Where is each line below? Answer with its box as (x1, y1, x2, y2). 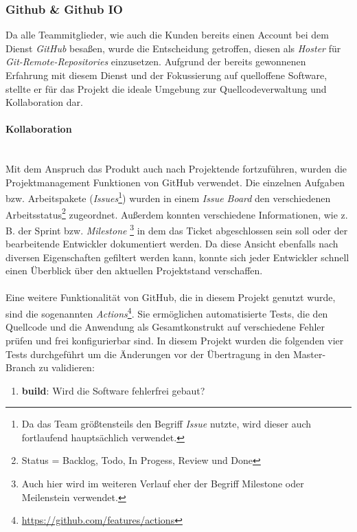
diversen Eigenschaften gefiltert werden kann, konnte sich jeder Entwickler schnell (5, 250, 349, 264)
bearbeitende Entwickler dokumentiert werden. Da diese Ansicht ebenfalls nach (5, 236, 338, 251)
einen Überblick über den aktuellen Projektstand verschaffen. (5, 263, 263, 278)
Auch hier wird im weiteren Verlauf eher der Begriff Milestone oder (21, 476, 304, 491)
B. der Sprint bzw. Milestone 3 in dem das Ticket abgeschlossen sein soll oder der (5, 221, 348, 237)
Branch (5, 360, 36, 375)
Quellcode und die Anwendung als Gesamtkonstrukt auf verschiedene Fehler (5, 320, 325, 334)
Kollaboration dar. (5, 95, 83, 109)
